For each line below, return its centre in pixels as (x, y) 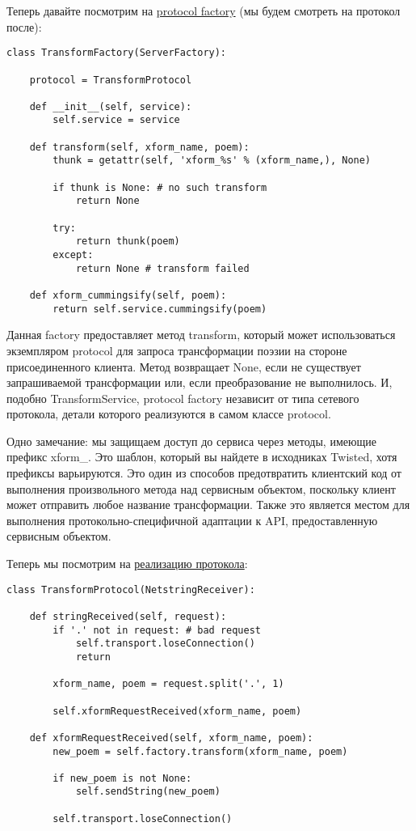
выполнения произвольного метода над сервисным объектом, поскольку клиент (201, 488)
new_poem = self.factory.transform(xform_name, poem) (200, 751)
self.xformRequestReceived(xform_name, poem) (177, 711)
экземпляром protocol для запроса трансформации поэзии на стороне (177, 350)
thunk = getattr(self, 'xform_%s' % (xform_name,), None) (212, 161)
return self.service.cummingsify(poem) (160, 309)
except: (73, 255)
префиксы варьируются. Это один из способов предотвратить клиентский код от (204, 473)
